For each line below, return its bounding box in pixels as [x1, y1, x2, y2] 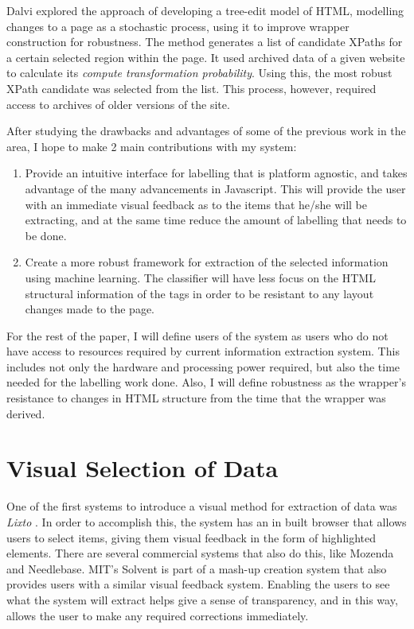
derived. [6, 405, 45, 421]
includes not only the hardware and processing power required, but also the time [6, 358, 400, 375]
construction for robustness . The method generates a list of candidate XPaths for [6, 33, 403, 50]
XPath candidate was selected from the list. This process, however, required [6, 80, 377, 96]
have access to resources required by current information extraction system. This [6, 343, 400, 359]
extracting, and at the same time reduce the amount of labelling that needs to [25, 212, 407, 228]
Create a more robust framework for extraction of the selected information [25, 254, 389, 270]
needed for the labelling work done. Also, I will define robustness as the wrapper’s [6, 374, 406, 390]
